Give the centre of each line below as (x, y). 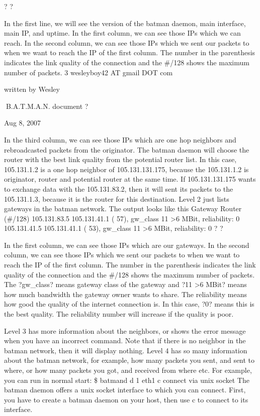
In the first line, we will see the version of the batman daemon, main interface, (125, 23)
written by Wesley (32, 89)
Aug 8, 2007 (23, 123)
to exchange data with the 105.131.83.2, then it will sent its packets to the (119, 188)
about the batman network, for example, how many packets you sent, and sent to (129, 360)
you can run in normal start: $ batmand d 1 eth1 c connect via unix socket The (127, 380)
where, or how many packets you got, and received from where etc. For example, (128, 370)
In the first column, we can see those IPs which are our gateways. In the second (127, 245)
